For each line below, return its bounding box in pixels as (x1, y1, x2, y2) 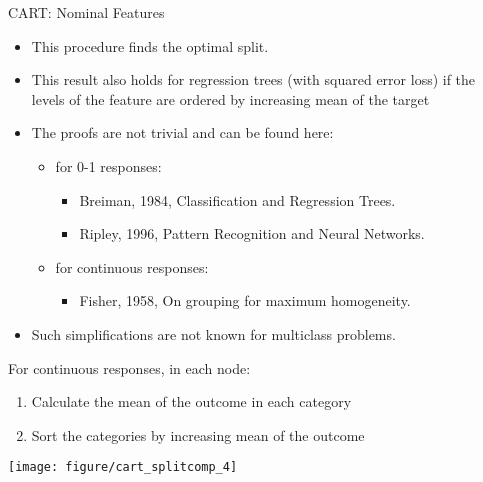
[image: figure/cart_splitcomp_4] (8, 460, 238, 475)
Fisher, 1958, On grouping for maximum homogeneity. (79, 290, 411, 311)
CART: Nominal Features (8, 2, 165, 22)
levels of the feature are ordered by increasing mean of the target (31, 88, 430, 109)
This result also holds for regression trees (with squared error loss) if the (31, 69, 476, 90)
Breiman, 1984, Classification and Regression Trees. (79, 189, 396, 210)
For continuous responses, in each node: (8, 357, 251, 378)
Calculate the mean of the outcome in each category (31, 391, 352, 412)
